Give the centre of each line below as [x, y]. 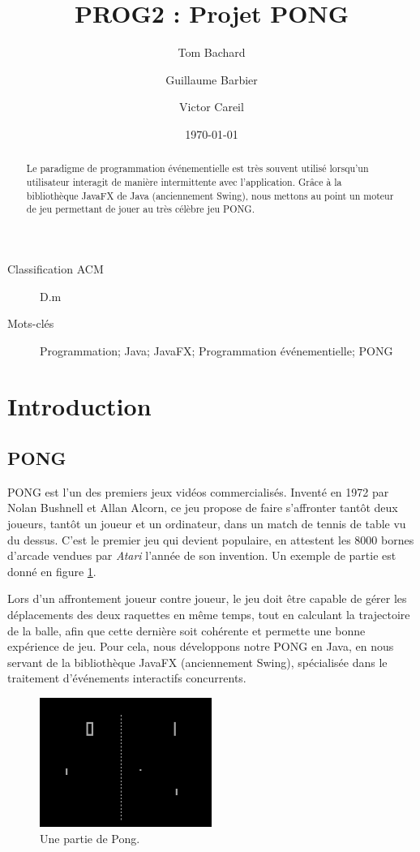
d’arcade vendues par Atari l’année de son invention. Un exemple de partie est [202, 555]
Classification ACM [56, 268]
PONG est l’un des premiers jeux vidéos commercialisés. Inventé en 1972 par [198, 491]
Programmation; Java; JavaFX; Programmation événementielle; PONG [216, 350]
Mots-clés [31, 323]
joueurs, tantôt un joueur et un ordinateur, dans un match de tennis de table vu [207, 524]
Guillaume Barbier [212, 79]
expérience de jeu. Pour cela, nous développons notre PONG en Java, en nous [201, 646]
